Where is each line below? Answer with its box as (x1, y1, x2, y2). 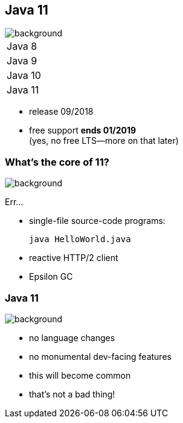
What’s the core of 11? (5, 155, 109, 168)
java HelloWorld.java (29, 234, 131, 245)
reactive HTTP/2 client (29, 252, 118, 263)
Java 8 (7, 40, 37, 53)
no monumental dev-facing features (29, 351, 172, 362)
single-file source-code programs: (29, 215, 165, 226)
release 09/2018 (29, 106, 94, 117)
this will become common (29, 370, 131, 381)
